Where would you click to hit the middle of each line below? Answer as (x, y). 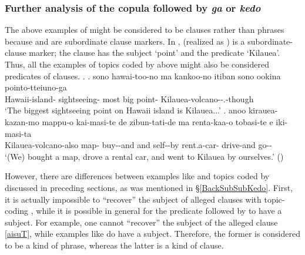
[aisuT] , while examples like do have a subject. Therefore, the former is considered (152, 234)
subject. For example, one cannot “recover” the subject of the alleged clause (141, 222)
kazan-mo (22, 121)
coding (17, 211)
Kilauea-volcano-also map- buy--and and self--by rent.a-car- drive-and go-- (138, 145)
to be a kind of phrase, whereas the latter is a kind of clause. (114, 245)
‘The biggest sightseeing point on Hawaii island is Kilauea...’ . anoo (125, 110)
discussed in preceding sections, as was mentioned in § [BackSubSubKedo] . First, (149, 187)
